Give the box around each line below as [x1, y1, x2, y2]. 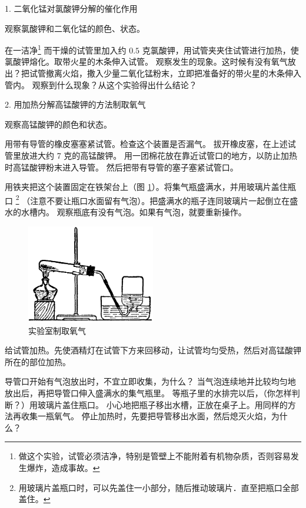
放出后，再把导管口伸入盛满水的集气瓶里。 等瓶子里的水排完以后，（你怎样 [5, 387, 292, 399]
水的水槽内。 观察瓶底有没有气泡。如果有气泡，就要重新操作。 [5, 206, 247, 218]
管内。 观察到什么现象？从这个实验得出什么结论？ [5, 78, 197, 91]
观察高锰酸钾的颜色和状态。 [5, 118, 112, 130]
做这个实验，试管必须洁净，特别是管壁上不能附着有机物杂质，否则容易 [18, 450, 291, 462]
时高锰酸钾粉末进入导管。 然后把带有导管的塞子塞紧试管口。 [5, 161, 238, 173]
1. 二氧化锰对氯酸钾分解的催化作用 [5, 2, 138, 14]
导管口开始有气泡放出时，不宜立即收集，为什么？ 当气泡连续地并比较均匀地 [5, 375, 296, 387]
